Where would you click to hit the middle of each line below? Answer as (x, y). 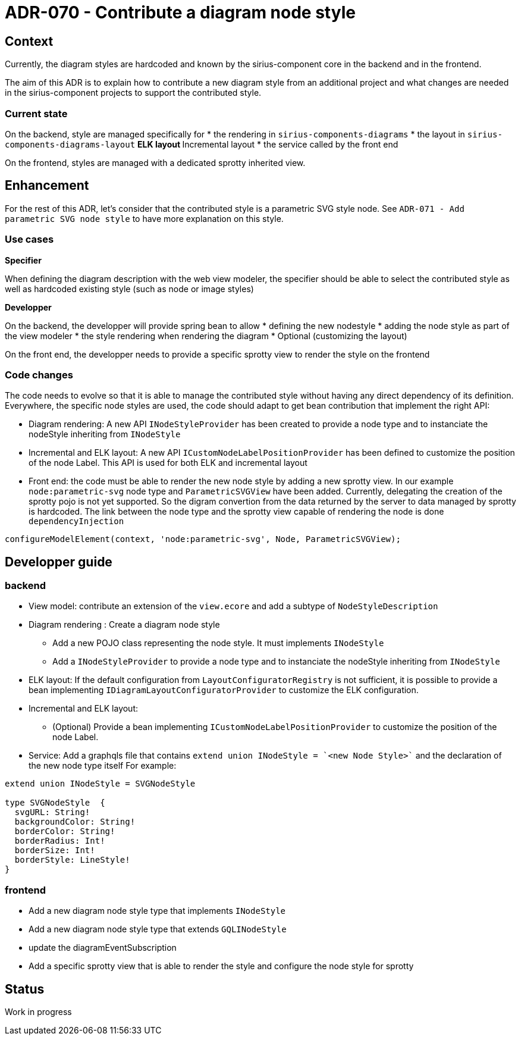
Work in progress (38, 1012)
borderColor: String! (65, 831)
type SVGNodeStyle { (55, 803)
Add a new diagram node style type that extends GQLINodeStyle (158, 929)
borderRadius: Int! (60, 841)
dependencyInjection (76, 521)
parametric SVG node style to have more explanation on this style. (144, 218)
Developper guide (59, 562)
